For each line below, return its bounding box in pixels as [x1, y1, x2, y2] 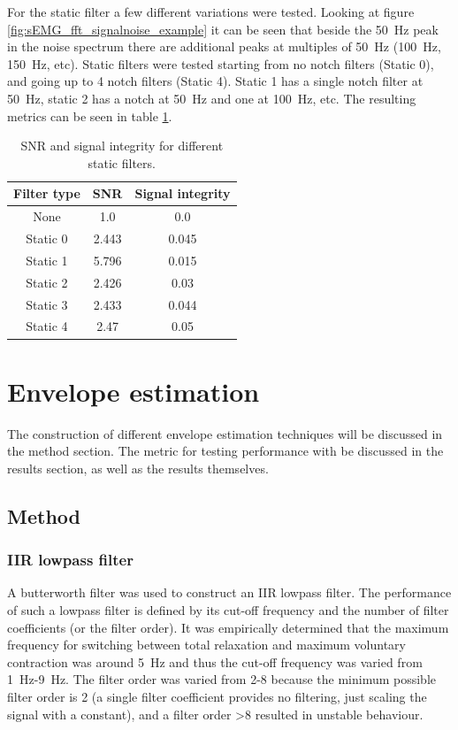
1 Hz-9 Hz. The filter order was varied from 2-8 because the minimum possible [7, 670, 437, 688]
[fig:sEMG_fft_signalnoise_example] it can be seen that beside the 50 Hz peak [7, 19, 439, 38]
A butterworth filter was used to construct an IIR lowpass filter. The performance [7, 583, 452, 602]
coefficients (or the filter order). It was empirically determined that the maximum [7, 618, 449, 636]
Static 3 [26, 295, 68, 313]
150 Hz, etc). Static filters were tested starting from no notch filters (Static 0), [7, 54, 434, 73]
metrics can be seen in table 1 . [7, 106, 172, 125]
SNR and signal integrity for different [20, 136, 224, 155]
